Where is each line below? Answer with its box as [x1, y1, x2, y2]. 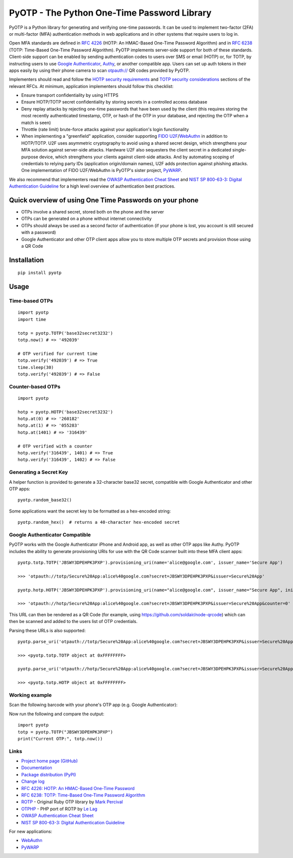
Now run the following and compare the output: [9, 711, 105, 717]
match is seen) [21, 120, 51, 126]
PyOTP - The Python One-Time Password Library [9, 7, 212, 18]
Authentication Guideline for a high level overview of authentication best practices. [9, 183, 176, 189]
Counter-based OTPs [9, 383, 61, 390]
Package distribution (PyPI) [21, 772, 76, 777]
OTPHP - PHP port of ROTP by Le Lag [21, 806, 98, 812]
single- [232, 147, 247, 153]
